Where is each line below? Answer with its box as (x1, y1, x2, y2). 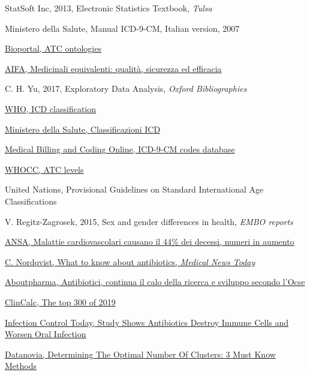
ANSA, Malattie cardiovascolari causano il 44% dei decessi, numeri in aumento (5, 235, 294, 248)
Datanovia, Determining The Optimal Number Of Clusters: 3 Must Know (5, 347, 276, 360)
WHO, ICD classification (5, 102, 97, 115)
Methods (5, 359, 37, 372)
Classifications (5, 194, 57, 207)
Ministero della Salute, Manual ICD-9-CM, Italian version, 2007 (5, 22, 240, 34)
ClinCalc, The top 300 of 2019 (5, 295, 116, 308)
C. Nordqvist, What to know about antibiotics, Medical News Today (5, 255, 255, 268)
